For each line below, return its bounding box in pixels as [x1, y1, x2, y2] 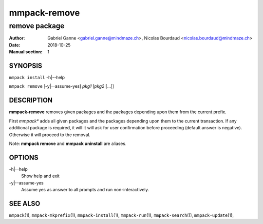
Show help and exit [21, 173, 60, 179]
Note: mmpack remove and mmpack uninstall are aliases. [9, 141, 127, 146]
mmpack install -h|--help [9, 75, 65, 81]
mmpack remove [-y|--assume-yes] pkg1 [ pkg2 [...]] [9, 83, 114, 89]
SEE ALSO [9, 199, 40, 207]
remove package [9, 21, 65, 30]
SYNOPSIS [9, 61, 42, 70]
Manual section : [9, 49, 43, 55]
